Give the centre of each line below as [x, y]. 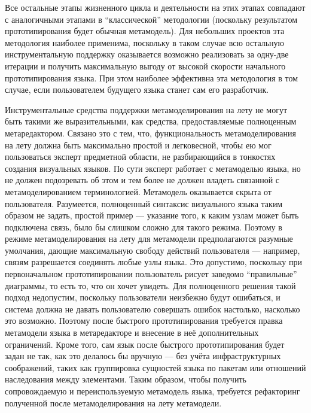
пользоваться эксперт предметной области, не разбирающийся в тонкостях [140, 157]
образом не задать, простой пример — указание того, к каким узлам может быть [152, 215]
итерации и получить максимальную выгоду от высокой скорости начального [145, 66]
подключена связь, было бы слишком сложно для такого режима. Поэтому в [144, 227]
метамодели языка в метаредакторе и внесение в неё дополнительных [132, 332]
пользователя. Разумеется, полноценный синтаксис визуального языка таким [144, 203]
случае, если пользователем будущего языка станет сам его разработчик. [137, 89]
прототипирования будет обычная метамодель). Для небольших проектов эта [145, 31]
